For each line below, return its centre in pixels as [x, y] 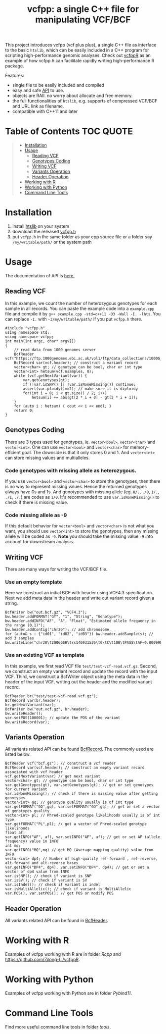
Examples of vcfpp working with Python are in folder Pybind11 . [69, 993]
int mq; [13, 846]
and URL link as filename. [38, 106]
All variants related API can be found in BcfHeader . [57, 921]
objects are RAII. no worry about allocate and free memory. [72, 96]
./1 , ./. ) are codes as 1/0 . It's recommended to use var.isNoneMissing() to [82, 497]
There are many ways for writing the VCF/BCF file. [56, 569]
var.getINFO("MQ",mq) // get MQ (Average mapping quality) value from [79, 850]
